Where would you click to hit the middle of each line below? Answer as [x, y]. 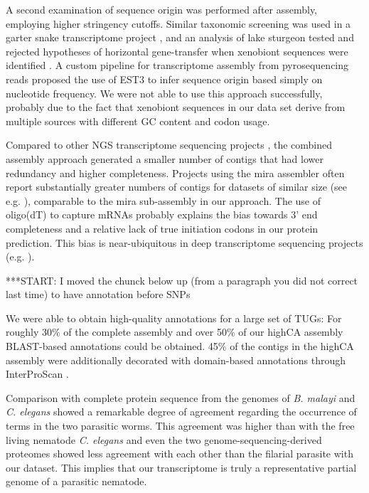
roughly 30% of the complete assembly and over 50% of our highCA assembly [175, 332]
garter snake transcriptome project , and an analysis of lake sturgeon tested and [180, 37]
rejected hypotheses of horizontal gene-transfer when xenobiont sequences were [177, 51]
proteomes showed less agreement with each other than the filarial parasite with [180, 454]
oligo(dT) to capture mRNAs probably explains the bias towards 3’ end [162, 214]
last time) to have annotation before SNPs [98, 294]
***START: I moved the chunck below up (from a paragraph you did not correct [182, 280]
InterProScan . [37, 374]
